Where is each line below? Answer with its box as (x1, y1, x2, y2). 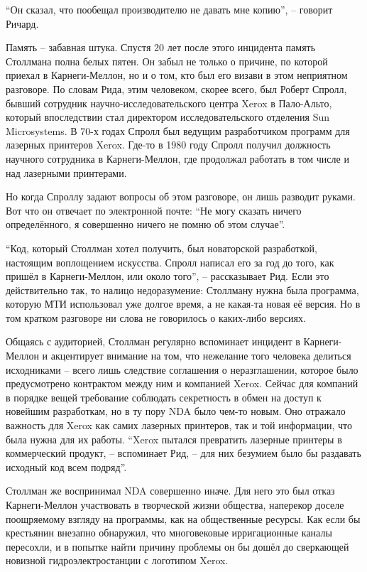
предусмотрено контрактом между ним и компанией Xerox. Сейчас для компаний (6, 376, 358, 391)
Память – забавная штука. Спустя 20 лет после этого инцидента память (6, 40, 316, 55)
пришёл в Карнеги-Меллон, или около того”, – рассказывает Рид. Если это (6, 269, 329, 284)
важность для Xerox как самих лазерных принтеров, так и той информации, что (6, 418, 353, 433)
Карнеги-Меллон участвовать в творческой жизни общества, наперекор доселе (6, 497, 344, 512)
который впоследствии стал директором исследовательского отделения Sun (6, 109, 330, 124)
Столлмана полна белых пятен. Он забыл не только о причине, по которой (6, 53, 328, 68)
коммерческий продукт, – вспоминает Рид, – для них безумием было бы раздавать (6, 446, 361, 460)
